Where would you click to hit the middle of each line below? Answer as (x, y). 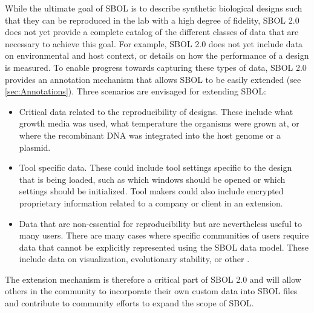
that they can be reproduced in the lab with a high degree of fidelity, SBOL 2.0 (152, 20)
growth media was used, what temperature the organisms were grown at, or (159, 123)
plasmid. (35, 147)
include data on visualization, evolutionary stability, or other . (134, 259)
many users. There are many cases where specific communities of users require (164, 235)
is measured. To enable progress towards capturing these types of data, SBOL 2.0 (156, 67)
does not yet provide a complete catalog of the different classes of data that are (152, 32)
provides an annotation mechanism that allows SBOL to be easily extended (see (153, 79)
